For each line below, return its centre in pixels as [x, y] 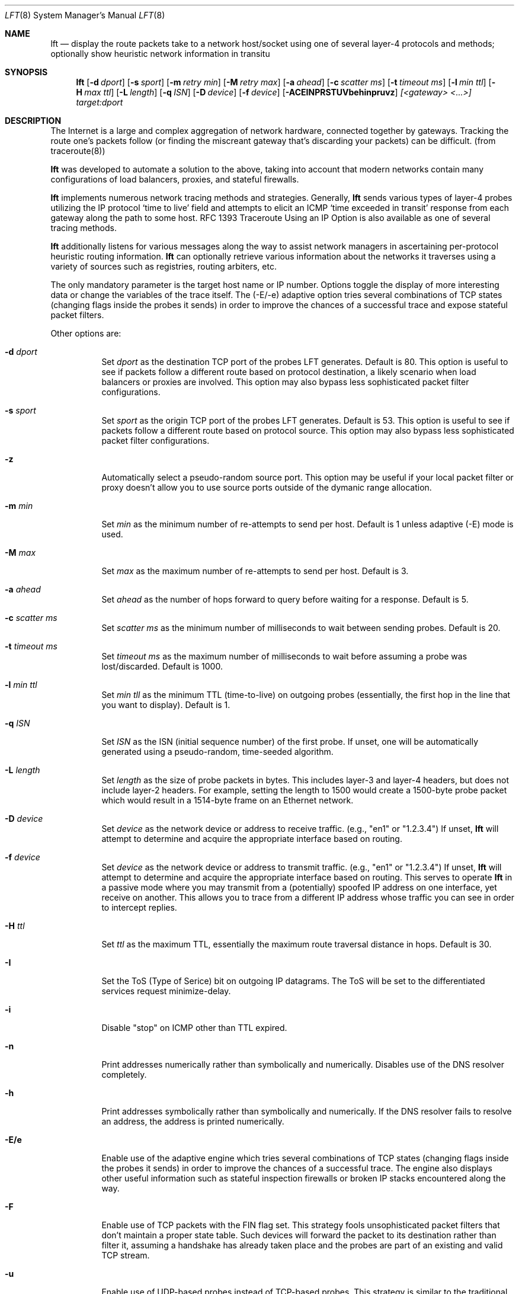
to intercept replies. [139, 907]
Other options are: [86, 333]
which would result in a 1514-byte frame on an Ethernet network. [228, 800]
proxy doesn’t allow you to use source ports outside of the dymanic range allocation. [267, 487]
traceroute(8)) [78, 151]
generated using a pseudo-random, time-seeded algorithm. [217, 752]
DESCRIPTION [33, 121]
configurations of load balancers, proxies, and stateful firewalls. [175, 179]
